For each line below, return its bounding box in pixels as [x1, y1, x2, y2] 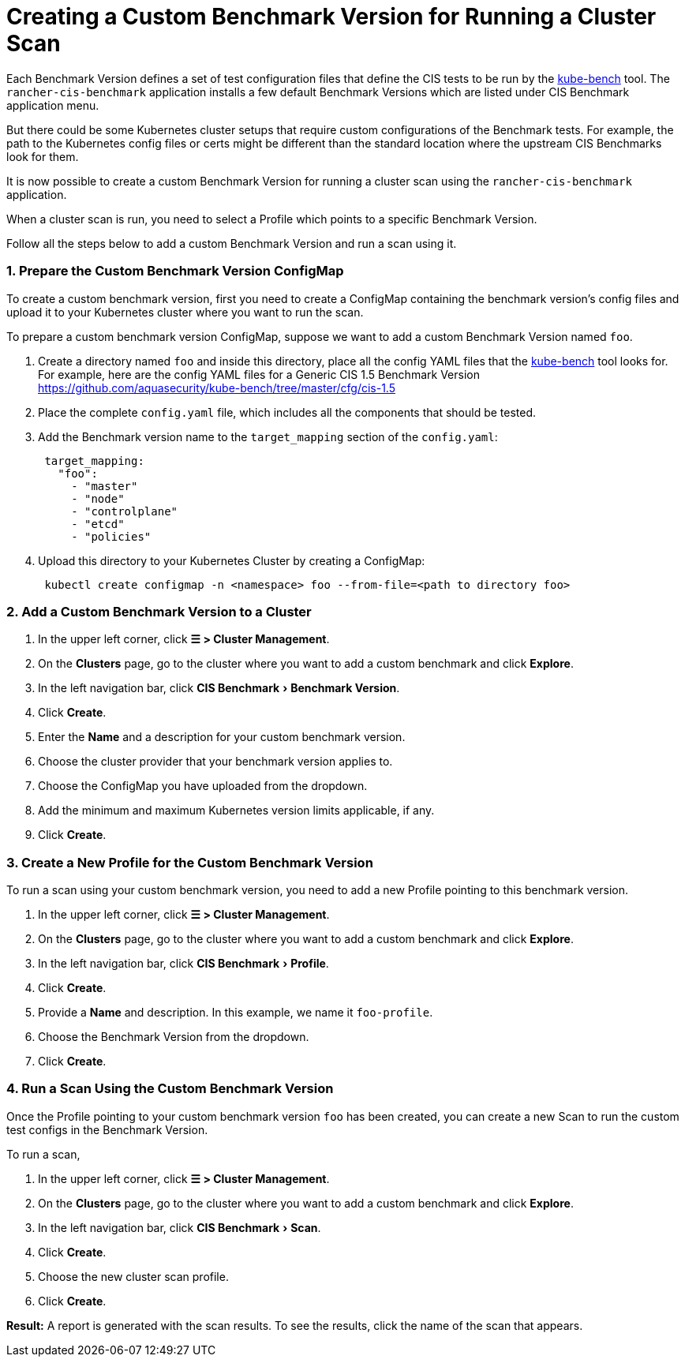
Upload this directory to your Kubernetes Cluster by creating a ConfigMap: [38, 553, 425, 567]
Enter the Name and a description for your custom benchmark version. [38, 730, 406, 744]
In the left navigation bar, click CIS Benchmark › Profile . [38, 957, 329, 970]
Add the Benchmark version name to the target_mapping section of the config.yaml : [38, 429, 498, 444]
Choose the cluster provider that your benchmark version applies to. [38, 755, 393, 769]
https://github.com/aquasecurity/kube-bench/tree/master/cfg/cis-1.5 [38, 380, 395, 395]
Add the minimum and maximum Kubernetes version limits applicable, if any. [38, 803, 435, 818]
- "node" [71, 492, 125, 505]
